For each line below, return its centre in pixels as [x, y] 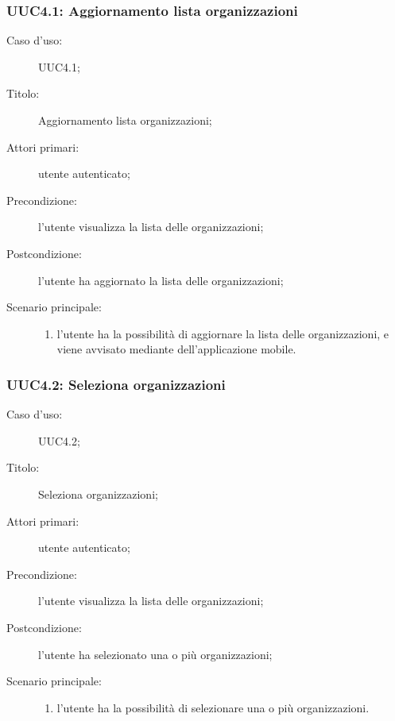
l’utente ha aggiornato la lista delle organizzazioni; [161, 280]
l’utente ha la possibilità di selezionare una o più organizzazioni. [213, 707]
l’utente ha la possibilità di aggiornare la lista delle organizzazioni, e [223, 333]
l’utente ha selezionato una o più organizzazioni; [155, 654]
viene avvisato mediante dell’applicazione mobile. [176, 349]
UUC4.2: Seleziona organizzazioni [116, 384]
